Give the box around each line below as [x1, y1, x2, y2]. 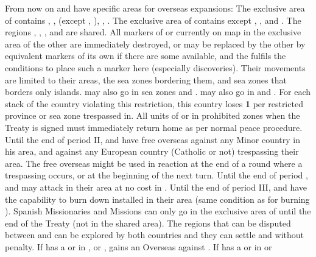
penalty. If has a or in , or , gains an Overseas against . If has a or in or [5, 240, 272, 253]
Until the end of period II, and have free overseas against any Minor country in [5, 133, 301, 146]
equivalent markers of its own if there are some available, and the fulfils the [5, 49, 286, 62]
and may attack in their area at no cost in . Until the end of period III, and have [5, 180, 307, 193]
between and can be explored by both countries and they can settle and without [5, 228, 304, 241]
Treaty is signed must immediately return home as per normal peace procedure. [5, 121, 303, 133]
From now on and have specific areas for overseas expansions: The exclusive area [5, 2, 305, 14]
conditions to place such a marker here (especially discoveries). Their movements [5, 61, 306, 74]
